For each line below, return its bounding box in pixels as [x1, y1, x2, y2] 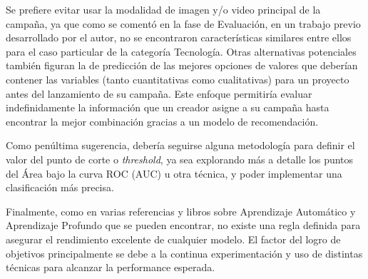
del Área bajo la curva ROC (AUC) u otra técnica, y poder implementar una [6, 166, 342, 181]
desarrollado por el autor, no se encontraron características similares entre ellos [6, 30, 352, 45]
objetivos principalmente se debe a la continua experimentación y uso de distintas [6, 245, 363, 260]
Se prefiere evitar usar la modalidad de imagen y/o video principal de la [6, 2, 321, 16]
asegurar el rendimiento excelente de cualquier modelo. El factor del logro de [6, 231, 341, 246]
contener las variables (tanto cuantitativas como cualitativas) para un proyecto [6, 71, 349, 86]
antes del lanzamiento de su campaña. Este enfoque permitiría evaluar [6, 86, 312, 101]
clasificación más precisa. [6, 180, 114, 195]
